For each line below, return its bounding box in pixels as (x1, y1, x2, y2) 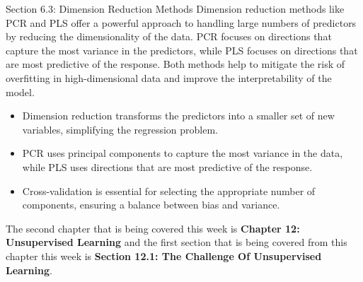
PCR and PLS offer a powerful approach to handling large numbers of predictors (6, 15, 357, 30)
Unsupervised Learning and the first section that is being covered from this (6, 235, 347, 249)
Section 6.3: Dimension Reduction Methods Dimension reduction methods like (6, 1, 345, 16)
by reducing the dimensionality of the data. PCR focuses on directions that (6, 29, 332, 44)
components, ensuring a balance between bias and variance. (22, 197, 280, 212)
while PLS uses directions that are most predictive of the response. (22, 159, 313, 174)
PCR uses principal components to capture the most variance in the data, (22, 146, 343, 160)
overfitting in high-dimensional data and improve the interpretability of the (6, 70, 332, 85)
